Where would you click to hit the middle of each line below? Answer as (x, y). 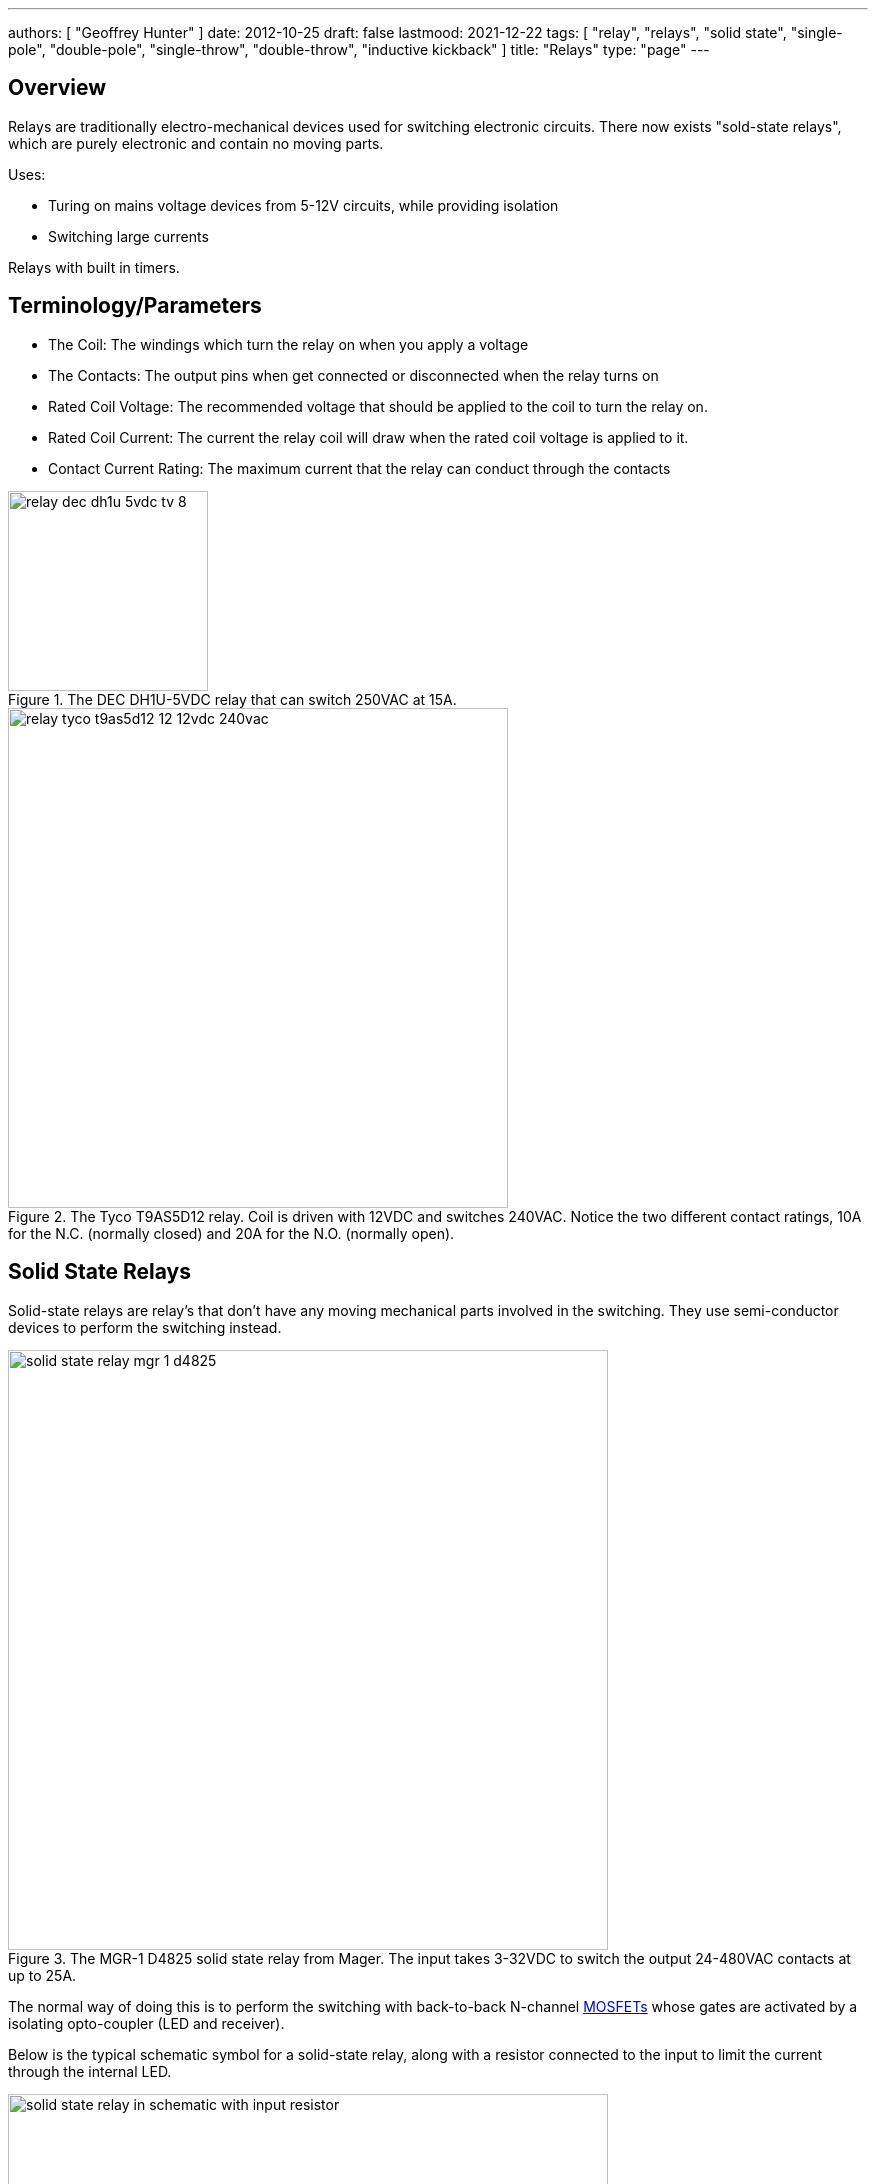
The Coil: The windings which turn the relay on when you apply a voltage (288, 344)
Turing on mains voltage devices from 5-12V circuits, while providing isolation (303, 205)
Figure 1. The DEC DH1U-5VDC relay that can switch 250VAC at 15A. (232, 699)
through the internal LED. (90, 2071)
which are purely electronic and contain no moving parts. (196, 143)
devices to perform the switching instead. (145, 1327)
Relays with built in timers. (94, 267)
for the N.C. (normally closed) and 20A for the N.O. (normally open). (231, 1233)
